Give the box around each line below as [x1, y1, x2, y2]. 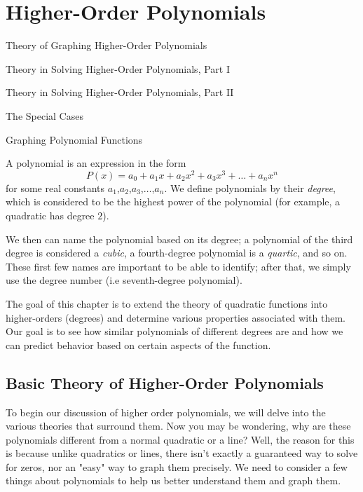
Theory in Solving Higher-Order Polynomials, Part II [6, 85, 234, 100]
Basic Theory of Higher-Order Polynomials [6, 371, 324, 393]
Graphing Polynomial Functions [6, 132, 143, 146]
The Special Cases [6, 108, 83, 123]
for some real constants [6, 180, 105, 195]
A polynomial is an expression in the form [6, 156, 186, 170]
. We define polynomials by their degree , [164, 180, 336, 195]
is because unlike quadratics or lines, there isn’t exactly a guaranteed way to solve [6, 446, 358, 460]
